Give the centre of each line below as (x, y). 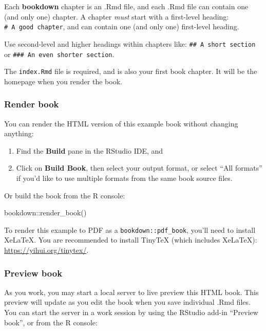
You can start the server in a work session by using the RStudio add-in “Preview (131, 312)
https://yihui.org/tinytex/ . (46, 250)
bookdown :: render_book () (45, 213)
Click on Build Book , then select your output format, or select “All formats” (139, 168)
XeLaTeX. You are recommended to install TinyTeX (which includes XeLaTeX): (131, 240)
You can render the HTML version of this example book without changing (121, 123)
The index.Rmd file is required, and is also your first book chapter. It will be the (131, 71)
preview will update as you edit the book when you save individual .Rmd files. (127, 302)
